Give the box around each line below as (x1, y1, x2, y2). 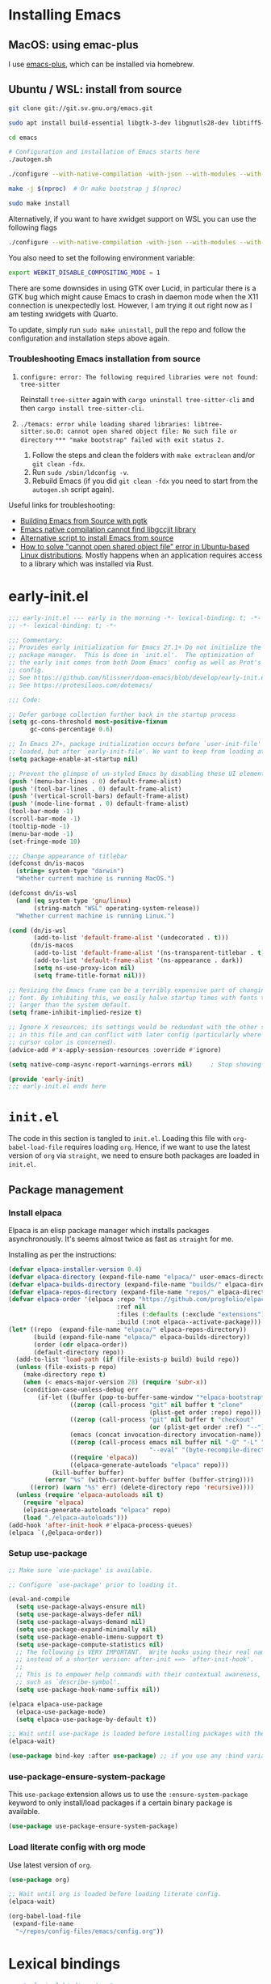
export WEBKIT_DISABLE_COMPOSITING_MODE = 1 (8, 269, 161, 277)
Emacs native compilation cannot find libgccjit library (19, 524, 196, 534)
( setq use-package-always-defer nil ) (15, 1610, 143, 1619)
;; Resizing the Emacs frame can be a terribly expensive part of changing (8, 986, 269, 994)
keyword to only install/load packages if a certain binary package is (8, 1798, 232, 1808)
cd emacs (8, 134, 38, 142)
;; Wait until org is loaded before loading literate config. (8, 1890, 222, 1898)
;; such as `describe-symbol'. (15, 1678, 121, 1686)
